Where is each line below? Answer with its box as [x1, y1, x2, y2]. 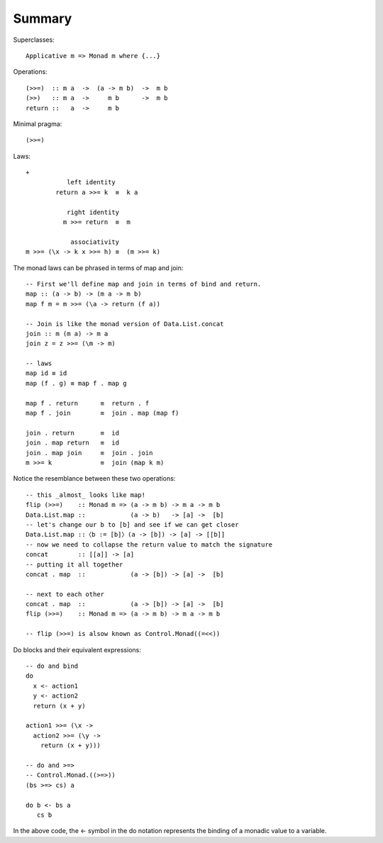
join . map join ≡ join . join [26, 449, 153, 457]
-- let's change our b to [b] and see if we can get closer [26, 520, 239, 528]
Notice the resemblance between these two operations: [13, 474, 176, 483]
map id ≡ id [26, 369, 67, 377]
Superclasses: [13, 35, 55, 44]
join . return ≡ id [26, 429, 120, 437]
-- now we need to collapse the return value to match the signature [26, 540, 273, 549]
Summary [13, 11, 72, 26]
